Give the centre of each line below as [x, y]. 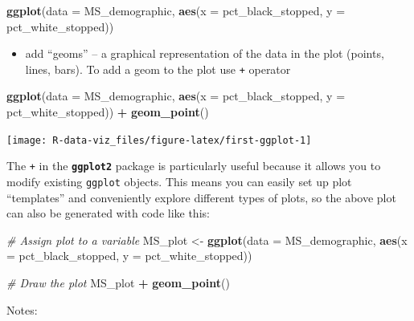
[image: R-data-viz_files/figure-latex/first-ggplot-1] [159, 140]
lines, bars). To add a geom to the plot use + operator [158, 69]
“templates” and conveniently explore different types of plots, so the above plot [201, 197]
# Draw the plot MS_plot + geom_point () [118, 282]
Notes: [22, 309]
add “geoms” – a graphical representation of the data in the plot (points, [205, 53]
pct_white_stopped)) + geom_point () [108, 112]
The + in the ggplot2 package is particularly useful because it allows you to [194, 166]
